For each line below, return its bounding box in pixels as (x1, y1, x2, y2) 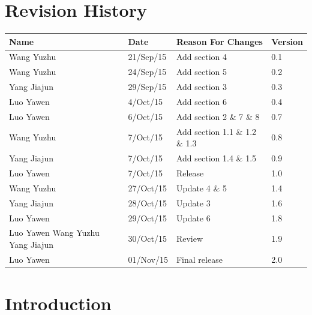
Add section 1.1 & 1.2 (176, 125, 257, 137)
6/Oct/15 (128, 110, 163, 122)
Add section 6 (176, 95, 227, 107)
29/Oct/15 (128, 211, 167, 224)
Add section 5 (176, 65, 227, 78)
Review (176, 232, 203, 245)
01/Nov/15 (128, 253, 168, 265)
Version (271, 35, 303, 47)
